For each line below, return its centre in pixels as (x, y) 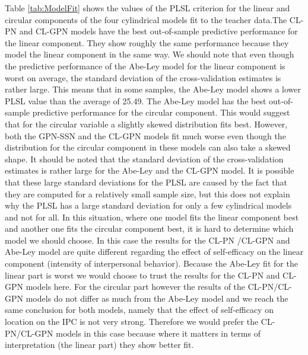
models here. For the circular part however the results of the (136, 287)
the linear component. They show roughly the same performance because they (147, 42)
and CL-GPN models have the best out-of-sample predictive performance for (158, 31)
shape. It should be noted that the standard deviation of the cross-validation (144, 159)
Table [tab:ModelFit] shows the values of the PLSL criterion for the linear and (147, 8)
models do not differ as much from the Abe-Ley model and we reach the (157, 298)
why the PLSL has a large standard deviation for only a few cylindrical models (148, 205)
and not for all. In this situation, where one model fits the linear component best (152, 217)
